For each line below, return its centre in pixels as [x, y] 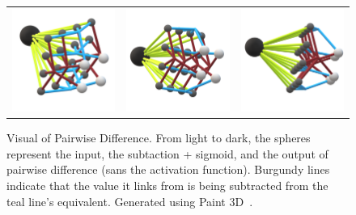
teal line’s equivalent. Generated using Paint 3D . [130, 201]
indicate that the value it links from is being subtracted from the [167, 185]
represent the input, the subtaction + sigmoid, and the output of [167, 153]
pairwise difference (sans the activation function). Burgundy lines [168, 169]
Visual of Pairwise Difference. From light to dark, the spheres [159, 138]
